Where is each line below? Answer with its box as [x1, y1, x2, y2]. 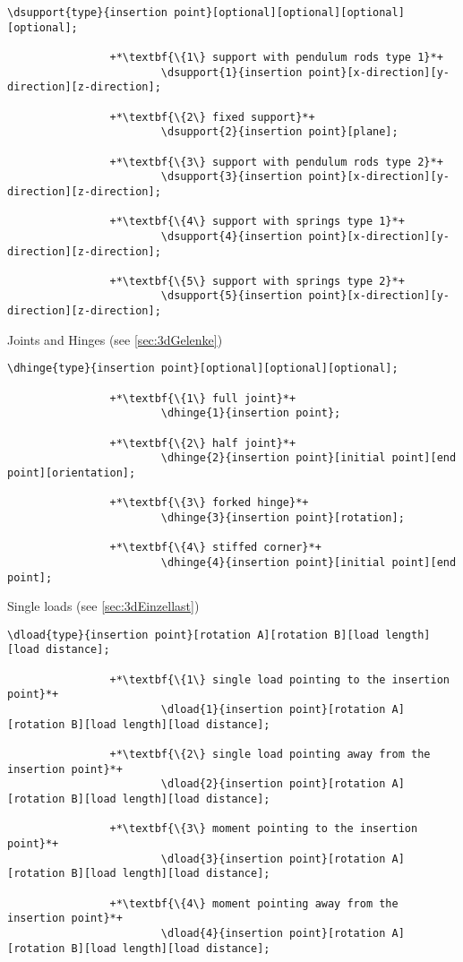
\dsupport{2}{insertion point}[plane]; [160, 125, 399, 139]
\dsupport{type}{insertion [7, 6, 167, 19]
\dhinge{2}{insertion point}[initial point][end [160, 451, 457, 465]
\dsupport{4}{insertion [160, 229, 303, 243]
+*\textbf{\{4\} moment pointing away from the [109, 897, 399, 910]
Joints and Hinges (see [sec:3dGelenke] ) [7, 330, 223, 348]
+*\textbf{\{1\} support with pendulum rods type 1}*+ [109, 50, 443, 64]
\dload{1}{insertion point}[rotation [160, 703, 386, 717]
